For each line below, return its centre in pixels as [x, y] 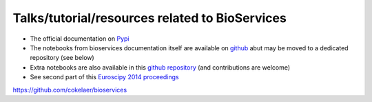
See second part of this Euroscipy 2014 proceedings [104, 77]
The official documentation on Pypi [80, 39]
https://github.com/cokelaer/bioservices [70, 90]
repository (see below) [62, 58]
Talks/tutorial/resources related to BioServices [150, 18]
